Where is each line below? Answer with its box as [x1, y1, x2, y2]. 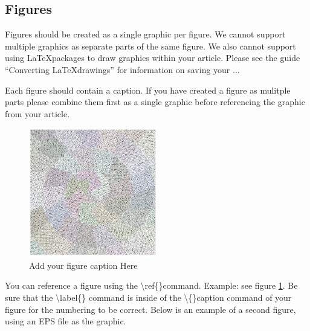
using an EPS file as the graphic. [5, 315, 126, 327]
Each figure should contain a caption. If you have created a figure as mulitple [5, 83, 291, 96]
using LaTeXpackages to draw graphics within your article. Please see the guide [5, 51, 300, 64]
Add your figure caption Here [29, 259, 138, 271]
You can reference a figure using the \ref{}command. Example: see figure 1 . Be [5, 279, 298, 292]
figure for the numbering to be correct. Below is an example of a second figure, [5, 303, 296, 315]
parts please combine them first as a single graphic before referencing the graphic [5, 95, 305, 108]
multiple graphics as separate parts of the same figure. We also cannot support [5, 39, 296, 52]
